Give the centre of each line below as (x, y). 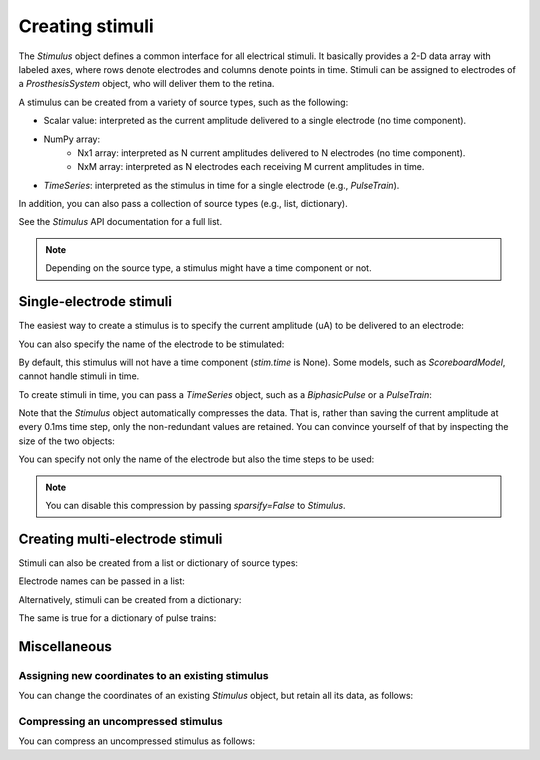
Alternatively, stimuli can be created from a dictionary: (130, 599)
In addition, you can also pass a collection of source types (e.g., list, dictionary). (183, 204)
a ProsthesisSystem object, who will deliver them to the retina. (146, 84)
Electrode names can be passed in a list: (101, 581)
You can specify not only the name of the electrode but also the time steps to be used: (196, 459)
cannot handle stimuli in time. (79, 376)
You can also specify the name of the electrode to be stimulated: (151, 344)
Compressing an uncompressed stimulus (121, 722)
